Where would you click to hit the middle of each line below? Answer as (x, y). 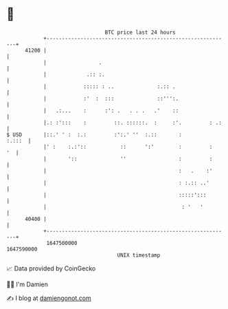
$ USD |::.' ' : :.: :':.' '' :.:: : (94, 135)
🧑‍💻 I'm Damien (27, 284)
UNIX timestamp (139, 255)
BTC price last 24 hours (140, 32)
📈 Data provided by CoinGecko (51, 268)
